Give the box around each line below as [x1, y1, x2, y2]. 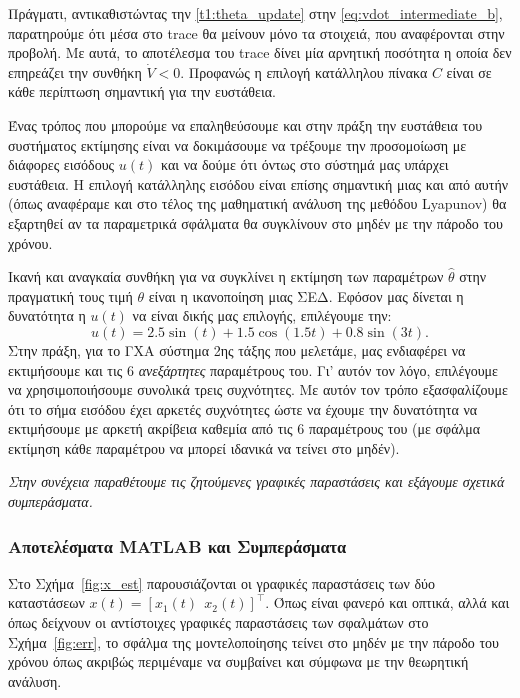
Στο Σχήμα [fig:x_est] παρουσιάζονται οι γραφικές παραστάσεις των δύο [8, 572, 435, 593]
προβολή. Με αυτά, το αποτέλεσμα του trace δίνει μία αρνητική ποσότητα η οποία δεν [8, 42, 512, 63]
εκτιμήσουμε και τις [8, 359, 123, 380]
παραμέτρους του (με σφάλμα [308, 418, 481, 439]
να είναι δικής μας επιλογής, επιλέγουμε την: [132, 305, 392, 326]
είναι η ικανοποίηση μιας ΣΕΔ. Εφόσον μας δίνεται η [148, 285, 464, 306]
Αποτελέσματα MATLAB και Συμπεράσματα [8, 533, 347, 558]
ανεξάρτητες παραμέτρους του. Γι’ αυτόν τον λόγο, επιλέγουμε [138, 359, 498, 380]
